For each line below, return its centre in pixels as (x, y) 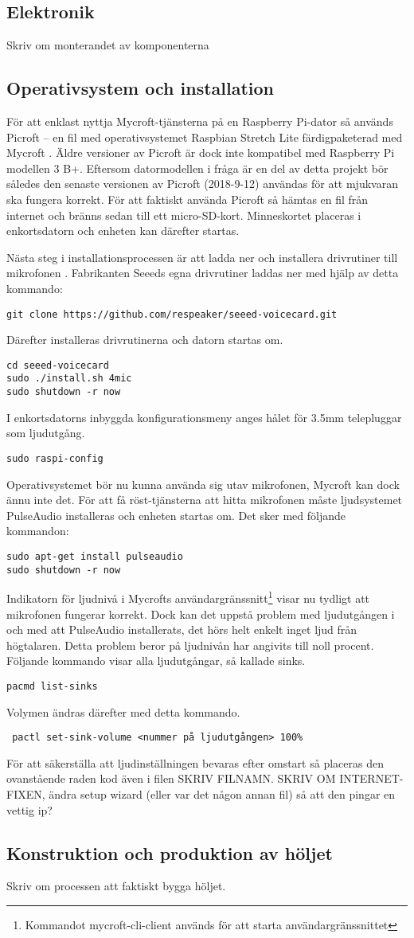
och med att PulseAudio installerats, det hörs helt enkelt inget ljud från (182, 629)
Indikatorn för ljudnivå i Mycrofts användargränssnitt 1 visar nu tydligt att (188, 597)
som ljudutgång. (46, 433)
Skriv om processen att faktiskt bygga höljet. (116, 886)
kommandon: (38, 531)
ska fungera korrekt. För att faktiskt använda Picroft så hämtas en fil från (187, 199)
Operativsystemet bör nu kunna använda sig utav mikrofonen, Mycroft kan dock (203, 484)
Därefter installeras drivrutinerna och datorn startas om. (145, 340)
